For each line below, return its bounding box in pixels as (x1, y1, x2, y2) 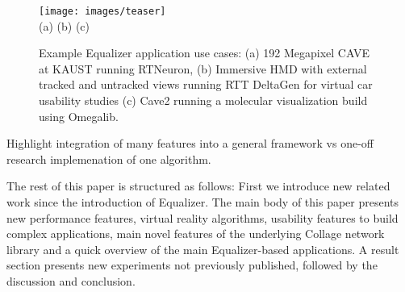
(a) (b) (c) (39, 17, 90, 34)
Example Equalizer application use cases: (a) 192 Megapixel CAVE (39, 44, 370, 61)
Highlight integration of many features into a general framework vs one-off (6, 135, 374, 152)
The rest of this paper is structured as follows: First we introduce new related (6, 177, 390, 194)
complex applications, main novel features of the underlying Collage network (6, 225, 385, 242)
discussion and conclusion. (6, 272, 136, 289)
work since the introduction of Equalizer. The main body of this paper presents (6, 194, 399, 210)
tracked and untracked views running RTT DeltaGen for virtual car (39, 76, 373, 93)
